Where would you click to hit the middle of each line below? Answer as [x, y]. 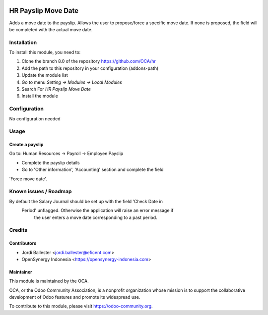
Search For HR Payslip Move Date [56, 89]
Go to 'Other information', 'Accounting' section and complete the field [93, 170]
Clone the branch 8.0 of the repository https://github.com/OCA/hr [89, 61]
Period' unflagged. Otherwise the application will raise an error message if [98, 210]
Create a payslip [26, 145]
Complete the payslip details [51, 162]
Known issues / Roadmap [40, 192]
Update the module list [45, 75]
